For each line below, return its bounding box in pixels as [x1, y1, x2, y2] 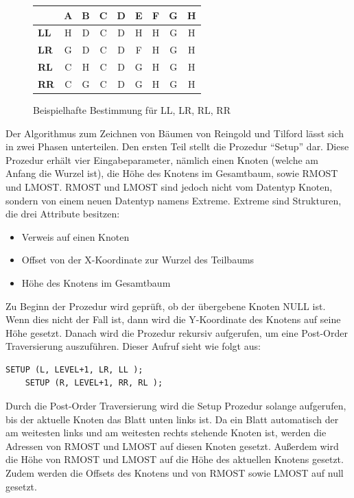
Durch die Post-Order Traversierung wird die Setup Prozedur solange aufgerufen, [5, 399, 346, 413]
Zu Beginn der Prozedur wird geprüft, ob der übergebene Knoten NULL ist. [5, 298, 326, 313]
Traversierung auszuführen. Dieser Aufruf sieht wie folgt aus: [5, 339, 261, 353]
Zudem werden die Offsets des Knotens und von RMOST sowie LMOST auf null [5, 466, 344, 480]
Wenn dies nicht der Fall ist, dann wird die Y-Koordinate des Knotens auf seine [5, 312, 341, 327]
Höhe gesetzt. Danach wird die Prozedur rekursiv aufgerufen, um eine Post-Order [5, 325, 348, 340]
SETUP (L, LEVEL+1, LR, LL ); [5, 364, 143, 375]
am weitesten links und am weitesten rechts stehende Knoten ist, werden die [5, 425, 327, 440]
